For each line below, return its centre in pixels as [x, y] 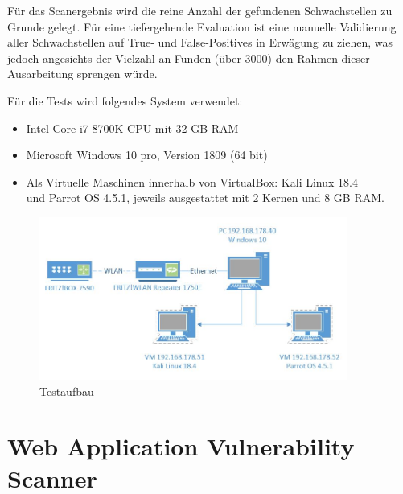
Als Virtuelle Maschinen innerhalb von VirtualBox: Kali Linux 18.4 [192, 181]
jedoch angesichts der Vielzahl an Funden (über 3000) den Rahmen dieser [189, 58]
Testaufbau [67, 391]
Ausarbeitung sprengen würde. [82, 74]
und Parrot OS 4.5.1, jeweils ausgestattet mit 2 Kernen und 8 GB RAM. [205, 198]
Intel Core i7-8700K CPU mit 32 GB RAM [132, 128]
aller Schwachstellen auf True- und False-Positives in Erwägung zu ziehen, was [200, 42]
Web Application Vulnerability [181, 446]
